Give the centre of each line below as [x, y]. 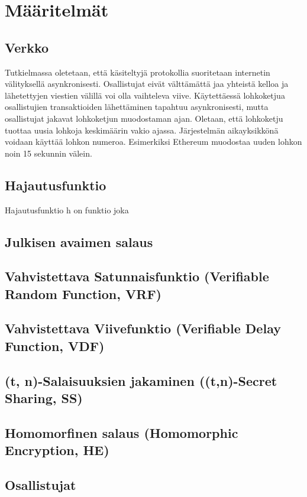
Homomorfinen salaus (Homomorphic [122, 432]
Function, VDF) [55, 345]
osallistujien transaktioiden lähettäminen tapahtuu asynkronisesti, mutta [137, 107]
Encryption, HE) [57, 450]
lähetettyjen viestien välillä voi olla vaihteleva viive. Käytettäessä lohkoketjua [145, 95]
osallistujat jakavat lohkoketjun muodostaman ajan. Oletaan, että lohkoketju [144, 118]
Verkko [27, 47]
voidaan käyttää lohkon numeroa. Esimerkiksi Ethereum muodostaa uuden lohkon [153, 142]
